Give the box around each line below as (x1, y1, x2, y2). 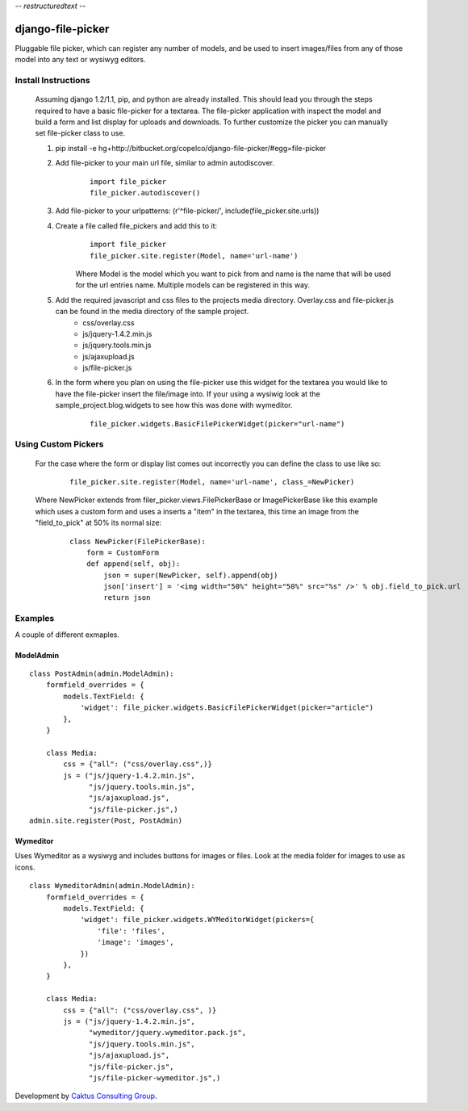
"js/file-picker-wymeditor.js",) (89, 1073, 221, 1082)
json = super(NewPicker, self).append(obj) (103, 570, 278, 580)
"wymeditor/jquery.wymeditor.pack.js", (89, 1028, 246, 1038)
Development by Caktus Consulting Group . (15, 1091, 157, 1101)
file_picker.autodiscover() (90, 188, 201, 197)
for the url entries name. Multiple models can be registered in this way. (75, 280, 311, 290)
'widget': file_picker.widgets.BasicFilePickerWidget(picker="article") (80, 703, 374, 712)
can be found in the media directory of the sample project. (55, 307, 249, 317)
